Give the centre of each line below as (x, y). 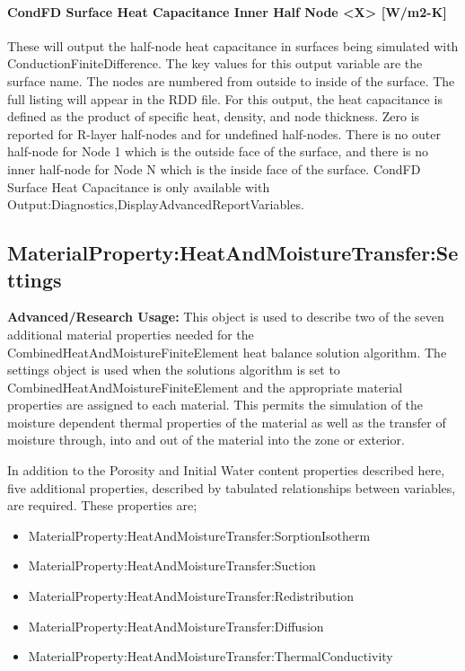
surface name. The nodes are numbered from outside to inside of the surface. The (231, 80)
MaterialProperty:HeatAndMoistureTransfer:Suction (172, 565)
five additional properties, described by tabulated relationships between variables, (232, 487)
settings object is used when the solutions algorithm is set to (174, 370)
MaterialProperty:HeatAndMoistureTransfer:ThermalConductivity (211, 656)
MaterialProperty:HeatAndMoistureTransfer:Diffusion (176, 626)
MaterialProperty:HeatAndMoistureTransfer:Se (233, 253)
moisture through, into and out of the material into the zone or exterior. (206, 440)
